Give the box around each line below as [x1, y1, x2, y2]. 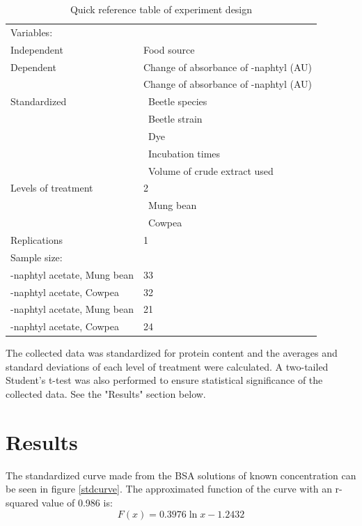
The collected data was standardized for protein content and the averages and [6, 346, 338, 360]
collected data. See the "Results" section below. [6, 387, 206, 401]
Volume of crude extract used [148, 163, 274, 178]
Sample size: [10, 249, 63, 264]
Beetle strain [148, 111, 203, 126]
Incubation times [148, 146, 221, 160]
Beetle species [148, 94, 207, 109]
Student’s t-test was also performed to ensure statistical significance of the [6, 373, 323, 387]
